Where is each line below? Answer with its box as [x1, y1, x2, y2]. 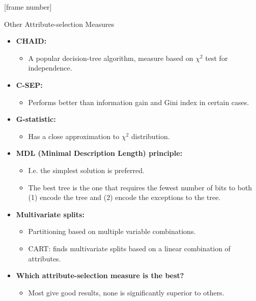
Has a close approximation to [28, 130, 120, 141]
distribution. [131, 130, 170, 141]
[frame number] [4, 2, 52, 12]
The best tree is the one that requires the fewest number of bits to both [28, 182, 252, 192]
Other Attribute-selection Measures [4, 18, 115, 29]
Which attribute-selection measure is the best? [16, 270, 184, 281]
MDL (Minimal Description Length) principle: [16, 148, 183, 158]
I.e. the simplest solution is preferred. [28, 164, 145, 175]
